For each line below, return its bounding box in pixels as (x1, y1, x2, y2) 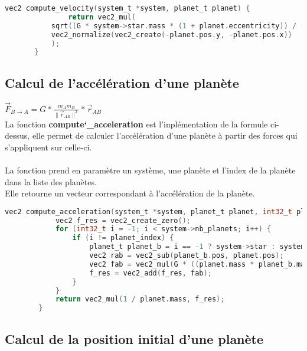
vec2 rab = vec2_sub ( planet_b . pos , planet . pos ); (89, 251, 284, 260)
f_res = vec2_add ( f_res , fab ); (89, 268, 212, 277)
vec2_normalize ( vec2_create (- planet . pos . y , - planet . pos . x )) (51, 30, 292, 39)
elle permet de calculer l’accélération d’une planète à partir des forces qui (32, 129, 298, 142)
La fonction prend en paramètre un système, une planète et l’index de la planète (5, 163, 296, 176)
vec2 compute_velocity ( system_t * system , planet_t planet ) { (5, 4, 250, 12)
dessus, (5, 129, 30, 142)
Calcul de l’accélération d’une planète (5, 73, 239, 91)
